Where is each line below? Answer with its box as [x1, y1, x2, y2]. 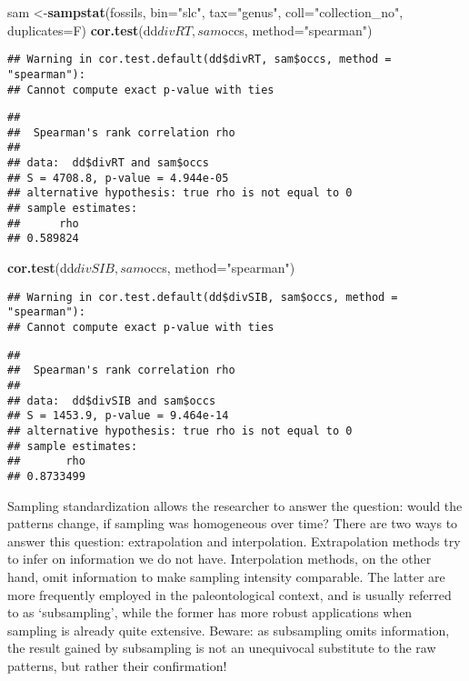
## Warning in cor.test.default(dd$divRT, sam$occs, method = [7, 53, 392, 66]
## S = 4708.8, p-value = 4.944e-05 [7, 171, 229, 185]
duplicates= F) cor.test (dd [7, 20, 158, 39]
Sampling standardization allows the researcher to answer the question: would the [7, 496, 463, 515]
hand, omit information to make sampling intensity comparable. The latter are [7, 566, 445, 586]
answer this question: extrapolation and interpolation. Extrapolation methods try [7, 531, 461, 550]
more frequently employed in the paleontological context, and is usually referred [7, 585, 452, 604]
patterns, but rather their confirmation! [7, 656, 227, 675]
